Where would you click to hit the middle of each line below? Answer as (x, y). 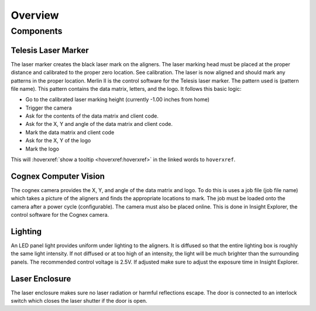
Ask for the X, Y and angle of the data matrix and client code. (99, 124)
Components (37, 31)
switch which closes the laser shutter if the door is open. (79, 301)
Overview (35, 15)
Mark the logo (42, 149)
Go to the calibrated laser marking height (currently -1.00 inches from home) (118, 100)
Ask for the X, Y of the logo (58, 141)
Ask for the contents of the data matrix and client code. (92, 116)
